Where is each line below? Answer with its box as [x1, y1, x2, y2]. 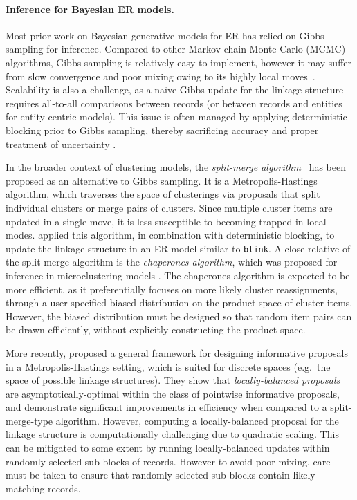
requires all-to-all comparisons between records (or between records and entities [6, 95, 342, 110]
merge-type [6, 413, 53, 427]
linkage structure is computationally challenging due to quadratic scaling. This [6, 427, 339, 441]
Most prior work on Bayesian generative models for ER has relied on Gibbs [6, 28, 324, 42]
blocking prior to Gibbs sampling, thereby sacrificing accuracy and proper [6, 122, 319, 137]
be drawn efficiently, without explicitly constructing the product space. [6, 322, 306, 337]
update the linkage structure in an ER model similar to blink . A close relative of [6, 241, 351, 255]
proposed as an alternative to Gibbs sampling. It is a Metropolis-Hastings [6, 173, 318, 187]
